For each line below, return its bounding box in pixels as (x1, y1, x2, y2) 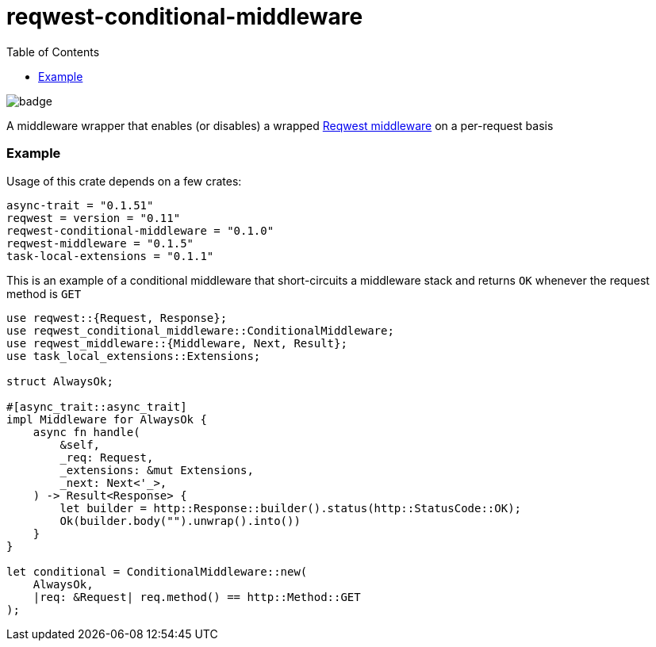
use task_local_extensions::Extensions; (6, 349, 261, 362)
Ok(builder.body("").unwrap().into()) (59, 514, 301, 527)
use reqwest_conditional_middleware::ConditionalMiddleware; (6, 323, 394, 337)
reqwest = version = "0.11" (6, 211, 181, 224)
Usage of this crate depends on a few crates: (6, 174, 242, 188)
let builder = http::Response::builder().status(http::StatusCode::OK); (59, 501, 522, 515)
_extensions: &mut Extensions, (59, 463, 254, 477)
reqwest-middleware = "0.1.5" (6, 236, 194, 250)
